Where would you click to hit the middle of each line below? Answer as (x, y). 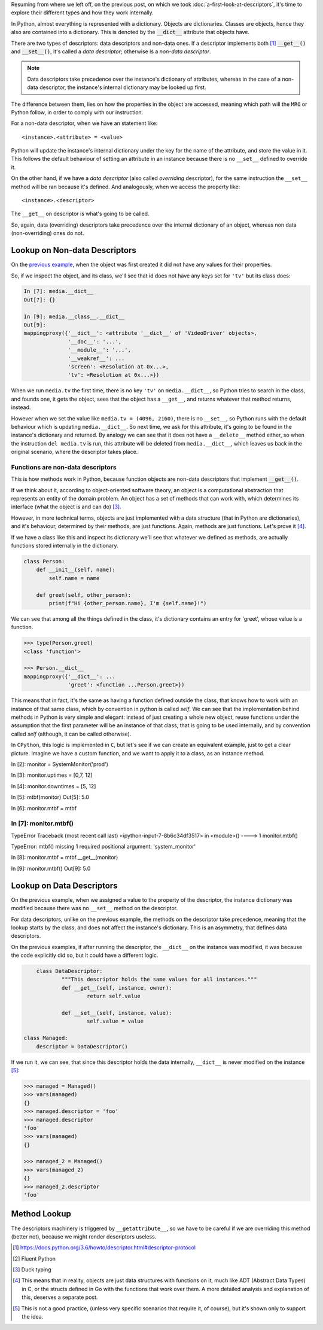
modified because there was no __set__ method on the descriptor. (95, 908)
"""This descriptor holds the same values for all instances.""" (159, 980)
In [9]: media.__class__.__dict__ (74, 316)
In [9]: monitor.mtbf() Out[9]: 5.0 (51, 868)
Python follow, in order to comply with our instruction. (77, 112)
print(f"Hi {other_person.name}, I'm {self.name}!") (128, 603)
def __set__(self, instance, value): (117, 1013)
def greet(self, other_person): (84, 595)
